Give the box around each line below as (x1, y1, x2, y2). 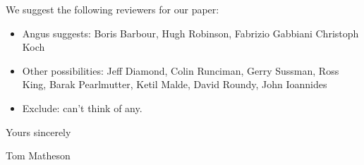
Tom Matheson (6, 148, 71, 163)
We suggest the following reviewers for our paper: (6, 2, 219, 16)
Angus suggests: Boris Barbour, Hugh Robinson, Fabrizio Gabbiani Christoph (22, 25, 359, 40)
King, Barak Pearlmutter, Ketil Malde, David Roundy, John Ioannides (22, 77, 327, 92)
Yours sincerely (6, 124, 71, 139)
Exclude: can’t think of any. (22, 100, 142, 115)
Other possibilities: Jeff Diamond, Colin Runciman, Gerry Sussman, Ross (22, 63, 339, 78)
